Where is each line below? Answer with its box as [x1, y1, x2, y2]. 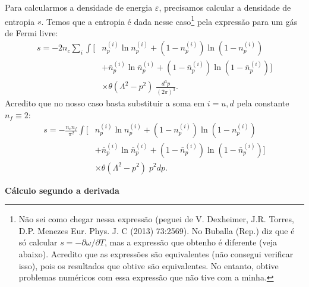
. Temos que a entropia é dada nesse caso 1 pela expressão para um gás [41, 13, 298, 27]
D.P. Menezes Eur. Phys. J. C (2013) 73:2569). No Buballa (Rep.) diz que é [18, 224, 295, 236]
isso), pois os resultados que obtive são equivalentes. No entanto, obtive [18, 259, 279, 272]
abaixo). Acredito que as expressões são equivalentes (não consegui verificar [18, 247, 294, 260]
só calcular [18, 236, 58, 248]
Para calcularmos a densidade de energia [5, 1, 153, 13]
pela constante [237, 97, 289, 109]
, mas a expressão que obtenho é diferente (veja [105, 236, 278, 248]
